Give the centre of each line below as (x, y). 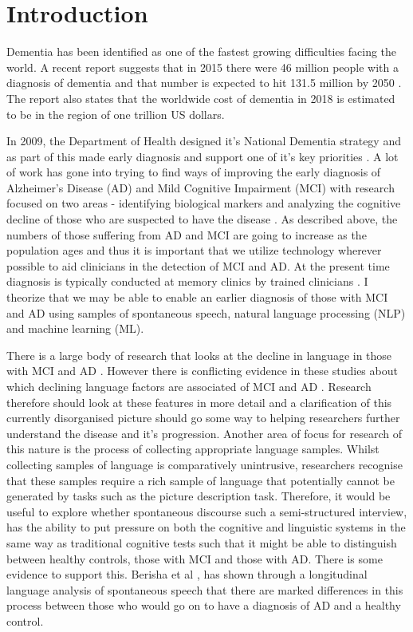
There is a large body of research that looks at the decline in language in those (199, 355)
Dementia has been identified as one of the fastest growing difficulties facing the (202, 51)
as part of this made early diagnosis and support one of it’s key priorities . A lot (203, 156)
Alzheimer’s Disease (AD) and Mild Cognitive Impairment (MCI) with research (201, 187)
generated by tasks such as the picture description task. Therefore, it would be (199, 496)
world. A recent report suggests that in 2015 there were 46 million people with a (203, 67)
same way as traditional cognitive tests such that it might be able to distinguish (202, 542)
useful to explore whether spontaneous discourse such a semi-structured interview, (207, 511)
